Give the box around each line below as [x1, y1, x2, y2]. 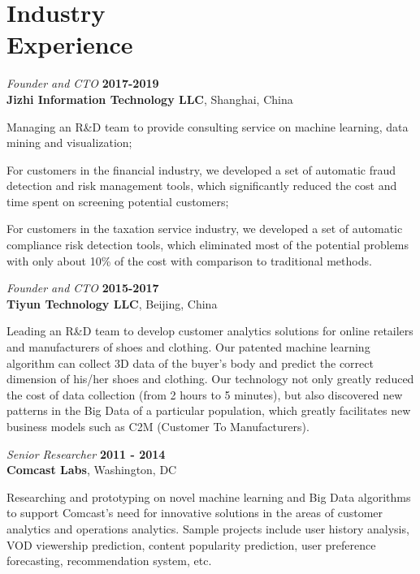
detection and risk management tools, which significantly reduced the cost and [6, 177, 397, 194]
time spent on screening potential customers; [6, 192, 229, 209]
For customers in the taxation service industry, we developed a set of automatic [6, 220, 403, 237]
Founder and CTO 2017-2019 [6, 75, 159, 92]
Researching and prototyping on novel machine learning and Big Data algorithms [6, 488, 411, 505]
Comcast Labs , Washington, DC [6, 461, 177, 478]
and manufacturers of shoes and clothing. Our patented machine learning [6, 339, 370, 356]
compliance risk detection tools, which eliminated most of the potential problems [6, 236, 409, 253]
